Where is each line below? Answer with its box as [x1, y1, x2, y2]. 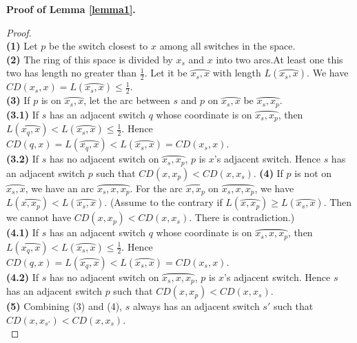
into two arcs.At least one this [216, 52, 343, 66]
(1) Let [6, 39, 38, 53]
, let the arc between [83, 93, 170, 107]
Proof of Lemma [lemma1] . [6, 2, 136, 16]
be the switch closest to [49, 39, 148, 53]
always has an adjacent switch [132, 299, 260, 313]
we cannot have [6, 210, 72, 225]
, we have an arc [25, 180, 94, 195]
